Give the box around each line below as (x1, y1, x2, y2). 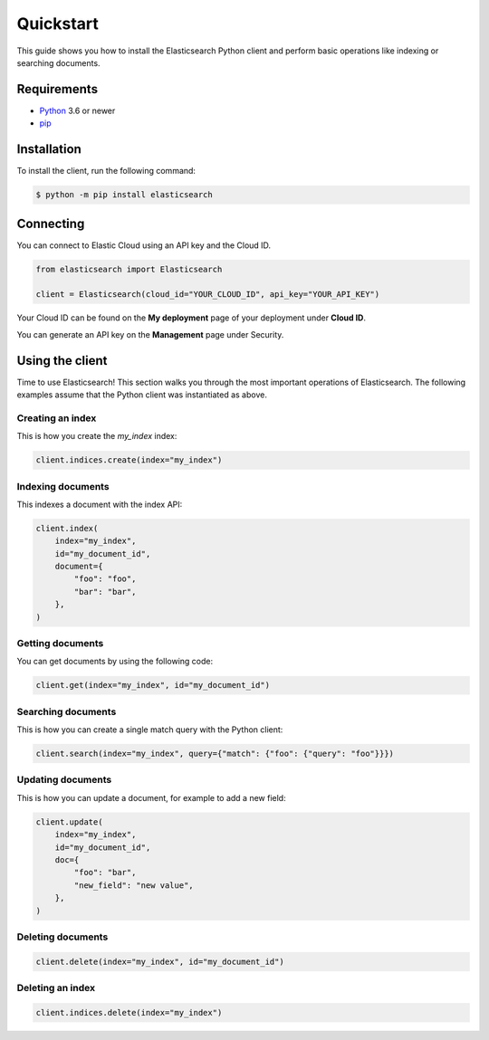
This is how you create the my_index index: (16, 431, 177, 442)
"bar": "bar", (73, 587, 137, 596)
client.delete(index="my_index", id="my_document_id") (35, 956, 284, 967)
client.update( (35, 816, 103, 827)
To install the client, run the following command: (16, 166, 197, 177)
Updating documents (16, 774, 112, 787)
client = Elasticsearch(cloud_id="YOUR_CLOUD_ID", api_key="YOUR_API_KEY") (35, 290, 380, 300)
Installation (16, 141, 81, 157)
